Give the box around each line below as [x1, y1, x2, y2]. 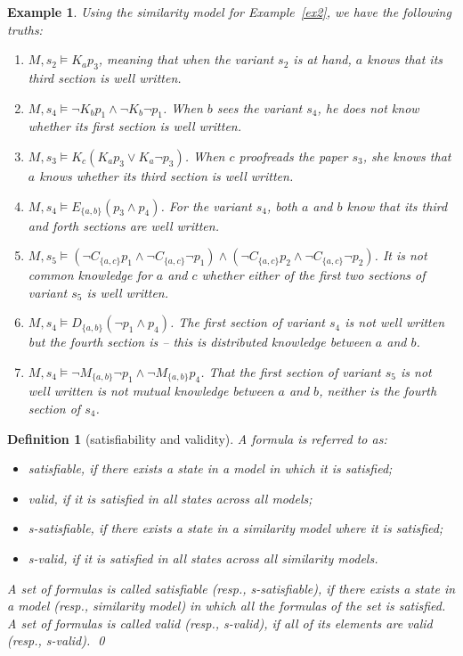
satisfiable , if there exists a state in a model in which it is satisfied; [28, 459, 393, 478]
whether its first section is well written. [28, 117, 241, 135]
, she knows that [362, 146, 451, 165]
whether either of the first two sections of [201, 266, 426, 284]
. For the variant [160, 196, 252, 215]
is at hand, [293, 50, 352, 69]
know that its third [346, 196, 448, 215]
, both [266, 196, 297, 215]
